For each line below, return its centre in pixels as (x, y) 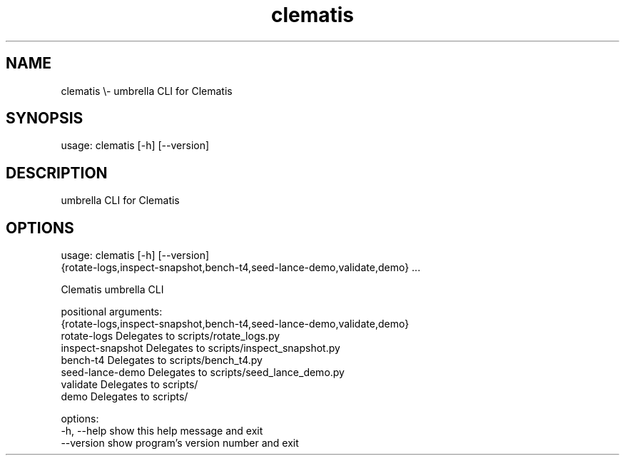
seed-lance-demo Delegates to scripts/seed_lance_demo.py (203, 373)
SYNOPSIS (45, 118)
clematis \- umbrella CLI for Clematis (147, 91)
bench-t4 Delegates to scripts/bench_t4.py (162, 360)
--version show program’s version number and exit (180, 443)
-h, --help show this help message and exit (162, 431)
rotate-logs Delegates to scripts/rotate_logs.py (171, 336)
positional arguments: (112, 312)
